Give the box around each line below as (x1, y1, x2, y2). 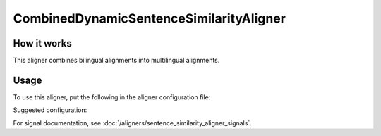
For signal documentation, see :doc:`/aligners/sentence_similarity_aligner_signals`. (13, 118, 252, 127)
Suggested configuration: (13, 106, 87, 114)
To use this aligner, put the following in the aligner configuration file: (13, 92, 211, 101)
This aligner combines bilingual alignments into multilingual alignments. (13, 56, 220, 65)
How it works (13, 37, 72, 49)
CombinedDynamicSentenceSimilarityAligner (13, 11, 286, 26)
